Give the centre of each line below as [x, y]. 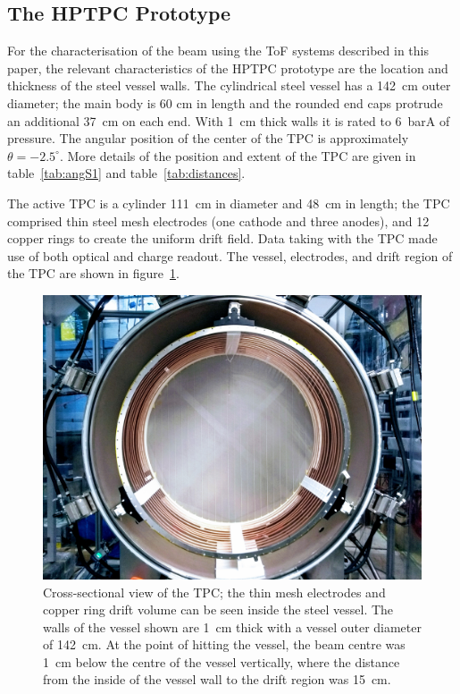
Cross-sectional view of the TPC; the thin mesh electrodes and [214, 592]
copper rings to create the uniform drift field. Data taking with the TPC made [222, 238]
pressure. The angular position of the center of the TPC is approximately [208, 138]
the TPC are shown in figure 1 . [93, 273]
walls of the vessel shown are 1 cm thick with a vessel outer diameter [232, 626]
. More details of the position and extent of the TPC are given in [238, 155]
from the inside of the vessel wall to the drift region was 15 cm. [217, 679]
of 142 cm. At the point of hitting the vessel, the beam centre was [224, 644]
